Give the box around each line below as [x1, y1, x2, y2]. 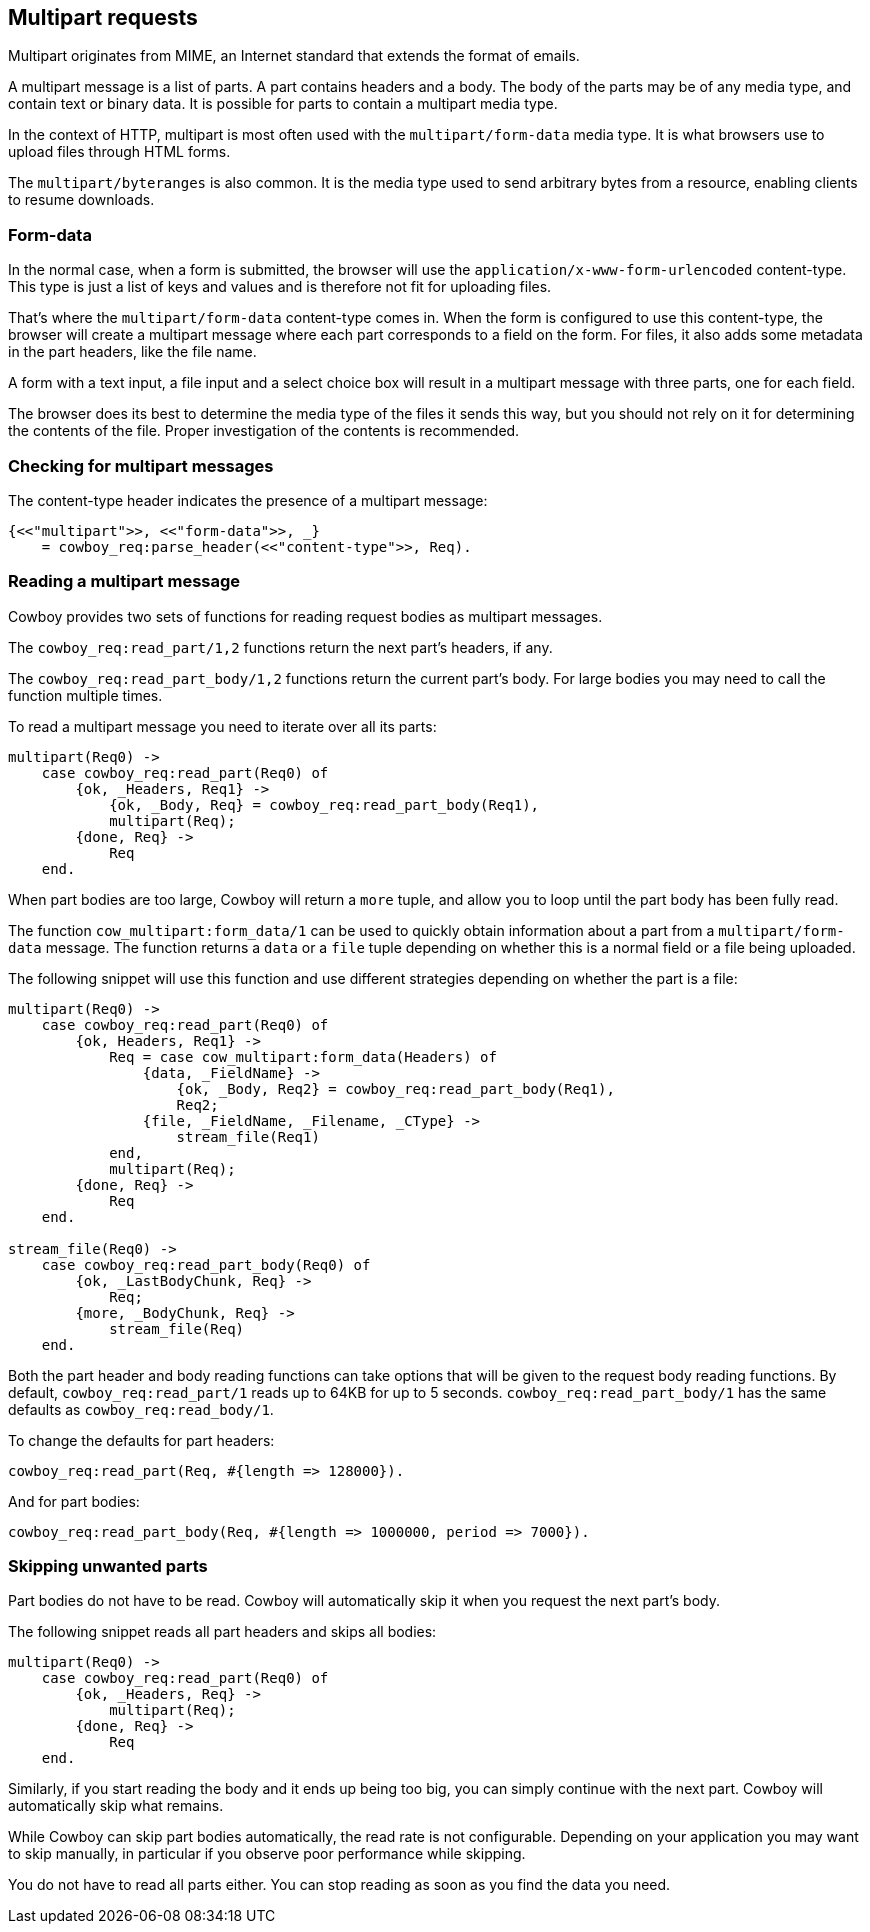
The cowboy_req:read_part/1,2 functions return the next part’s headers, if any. [8, 638, 553, 656]
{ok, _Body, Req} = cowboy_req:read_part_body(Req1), [109, 796, 540, 813]
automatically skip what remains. [8, 1797, 224, 1815]
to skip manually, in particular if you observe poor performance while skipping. [8, 1845, 526, 1863]
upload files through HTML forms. [8, 143, 231, 161]
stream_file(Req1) [176, 1128, 320, 1145]
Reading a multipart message [8, 571, 241, 592]
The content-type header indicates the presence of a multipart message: [8, 491, 488, 509]
